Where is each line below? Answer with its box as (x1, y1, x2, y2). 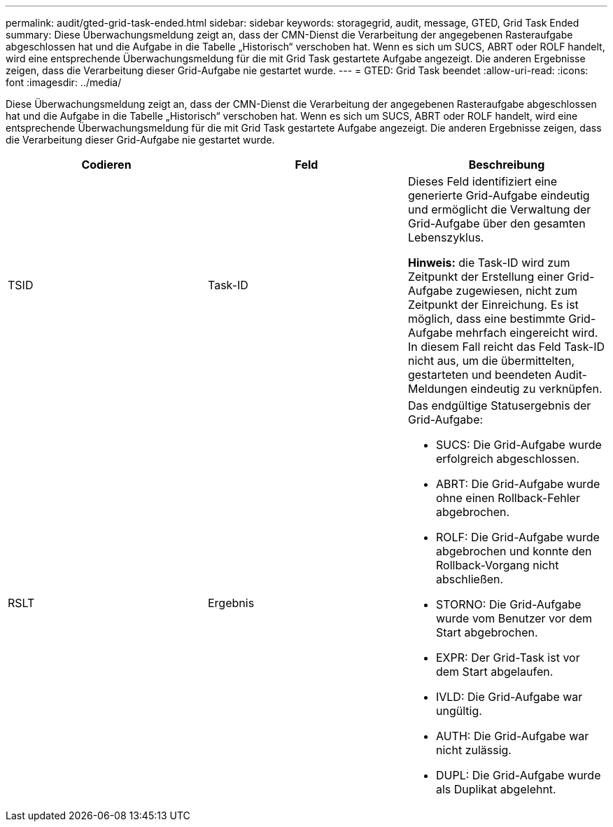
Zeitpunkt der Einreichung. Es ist (407, 298, 579, 312)
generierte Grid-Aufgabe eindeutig (407, 188, 590, 202)
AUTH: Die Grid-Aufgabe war (435, 729, 589, 743)
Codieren (81, 158, 132, 172)
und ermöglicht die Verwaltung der (407, 202, 591, 216)
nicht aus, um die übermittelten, (407, 354, 575, 368)
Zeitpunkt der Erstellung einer (407, 270, 564, 284)
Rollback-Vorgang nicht (435, 558, 559, 572)
